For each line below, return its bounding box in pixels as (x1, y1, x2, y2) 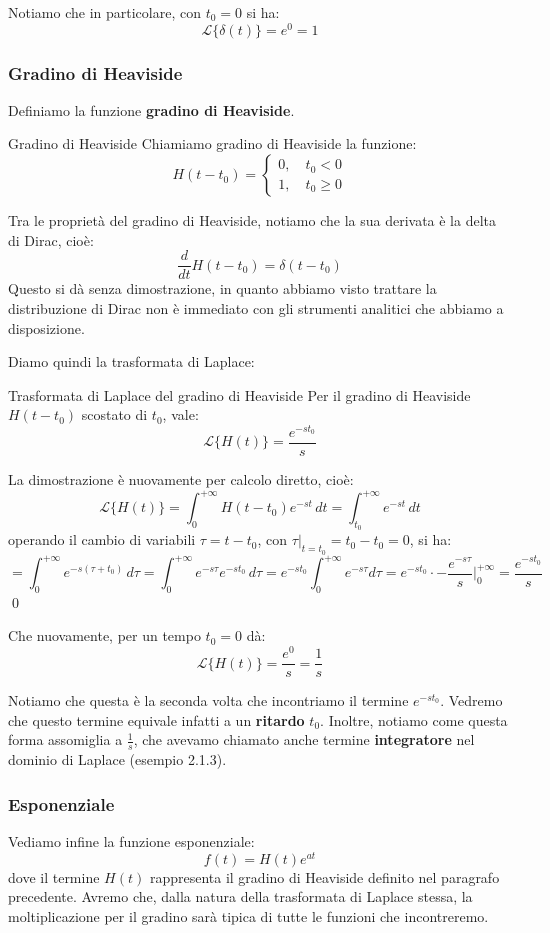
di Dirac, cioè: (8, 229, 94, 250)
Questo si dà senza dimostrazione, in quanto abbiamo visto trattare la (8, 278, 437, 299)
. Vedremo (440, 690, 503, 711)
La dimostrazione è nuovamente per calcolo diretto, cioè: (8, 469, 354, 490)
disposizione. (8, 317, 85, 338)
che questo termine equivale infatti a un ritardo (8, 709, 305, 730)
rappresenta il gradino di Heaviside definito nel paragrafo (149, 866, 500, 887)
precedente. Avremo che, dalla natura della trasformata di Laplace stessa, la (8, 886, 473, 907)
